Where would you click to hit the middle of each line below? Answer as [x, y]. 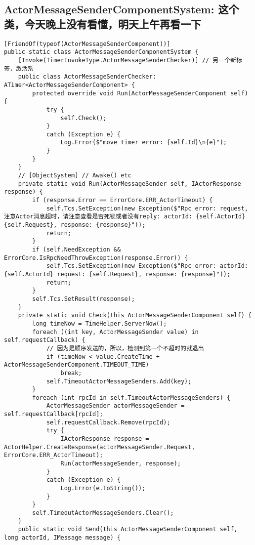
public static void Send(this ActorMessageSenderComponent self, [128, 529]
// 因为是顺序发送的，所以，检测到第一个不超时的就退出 [125, 348]
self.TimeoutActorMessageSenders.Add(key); [119, 381]
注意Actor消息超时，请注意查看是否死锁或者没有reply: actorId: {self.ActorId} [125, 217]
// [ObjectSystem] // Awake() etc [75, 176]
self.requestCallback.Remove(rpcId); [108, 422]
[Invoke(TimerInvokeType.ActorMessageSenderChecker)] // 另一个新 [127, 60]
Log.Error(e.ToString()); [103, 488]
